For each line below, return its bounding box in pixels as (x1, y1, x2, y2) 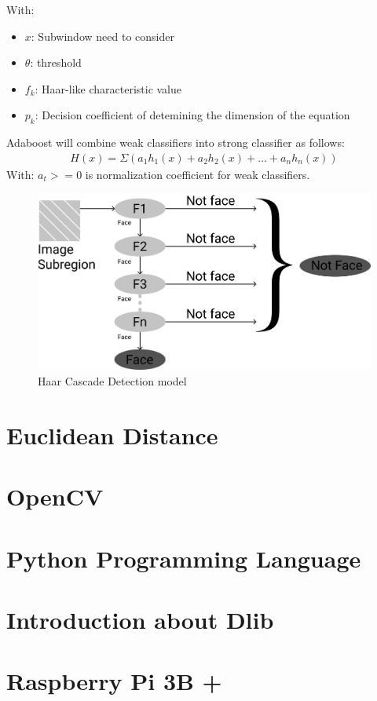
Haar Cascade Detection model (38, 373, 187, 389)
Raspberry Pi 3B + (6, 665, 222, 697)
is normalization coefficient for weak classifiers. (85, 166, 310, 182)
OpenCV (6, 480, 104, 513)
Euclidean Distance (6, 418, 218, 451)
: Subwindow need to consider (31, 27, 174, 44)
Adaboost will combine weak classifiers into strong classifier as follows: (6, 134, 345, 151)
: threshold (30, 54, 82, 71)
